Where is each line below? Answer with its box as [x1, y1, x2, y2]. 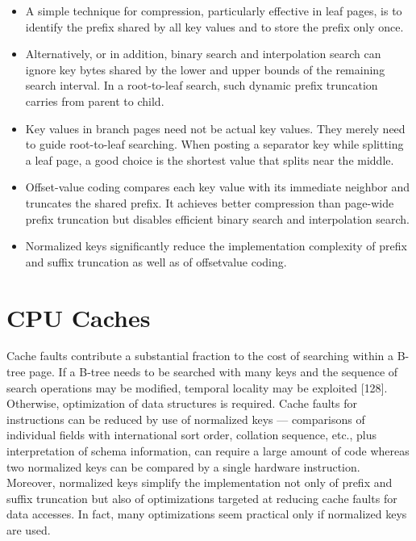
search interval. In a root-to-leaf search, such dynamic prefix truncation [25, 77, 378, 94]
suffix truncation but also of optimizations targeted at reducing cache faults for [6, 489, 397, 506]
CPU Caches [6, 300, 151, 333]
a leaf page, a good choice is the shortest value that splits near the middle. [25, 151, 394, 168]
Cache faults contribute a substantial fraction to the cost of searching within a [6, 347, 394, 364]
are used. [6, 521, 51, 538]
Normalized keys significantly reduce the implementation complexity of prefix [25, 237, 407, 254]
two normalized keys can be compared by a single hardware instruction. [6, 458, 360, 475]
